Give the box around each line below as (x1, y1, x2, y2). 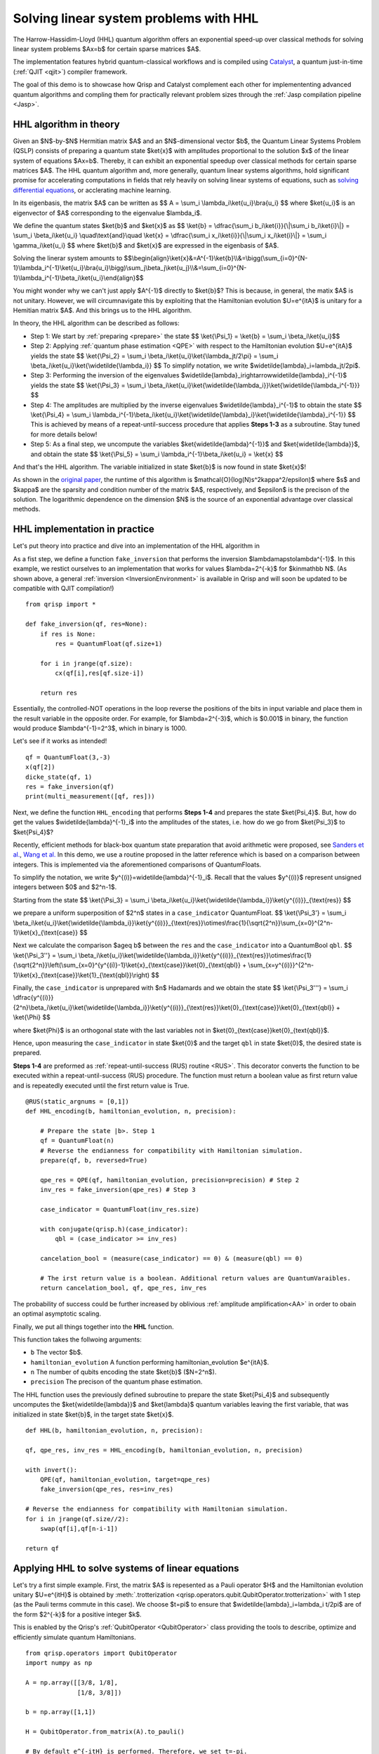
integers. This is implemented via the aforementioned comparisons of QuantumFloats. (13, 860, 262, 869)
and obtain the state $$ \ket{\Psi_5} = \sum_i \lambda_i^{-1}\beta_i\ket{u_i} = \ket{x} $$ (30, 450, 284, 458)
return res (39, 688, 78, 697)
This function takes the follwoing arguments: (13, 1335, 142, 1344)
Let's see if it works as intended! (13, 737, 107, 745)
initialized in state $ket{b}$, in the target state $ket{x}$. (13, 1410, 174, 1419)
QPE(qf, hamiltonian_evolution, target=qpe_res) (39, 1475, 211, 1483)
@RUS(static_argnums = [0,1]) (25, 1097, 130, 1105)
